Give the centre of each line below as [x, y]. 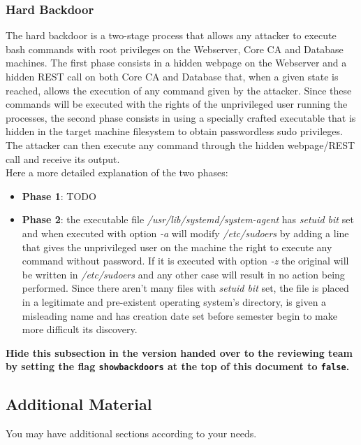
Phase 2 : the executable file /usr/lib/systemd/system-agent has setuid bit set [188, 219]
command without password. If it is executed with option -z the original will [185, 261]
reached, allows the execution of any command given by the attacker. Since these [179, 90]
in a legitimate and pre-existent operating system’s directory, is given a [174, 301]
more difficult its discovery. [80, 329]
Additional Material [79, 404]
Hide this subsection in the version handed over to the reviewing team [179, 352]
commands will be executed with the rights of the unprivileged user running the [177, 104]
